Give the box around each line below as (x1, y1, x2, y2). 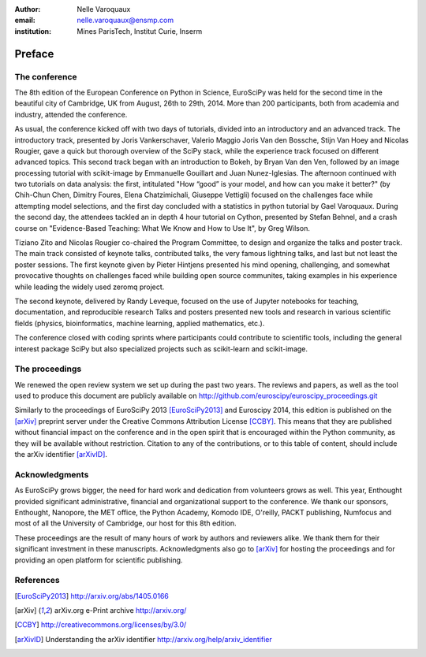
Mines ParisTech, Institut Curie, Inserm (77, 26, 203, 35)
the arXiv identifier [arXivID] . (14, 450, 108, 459)
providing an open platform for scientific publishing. (14, 555, 183, 565)
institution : (14, 26, 52, 35)
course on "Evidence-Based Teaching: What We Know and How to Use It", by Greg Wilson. (14, 223, 311, 232)
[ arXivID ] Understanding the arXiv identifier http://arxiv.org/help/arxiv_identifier (14, 634, 272, 644)
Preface (14, 47, 54, 61)
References (14, 575, 60, 586)
